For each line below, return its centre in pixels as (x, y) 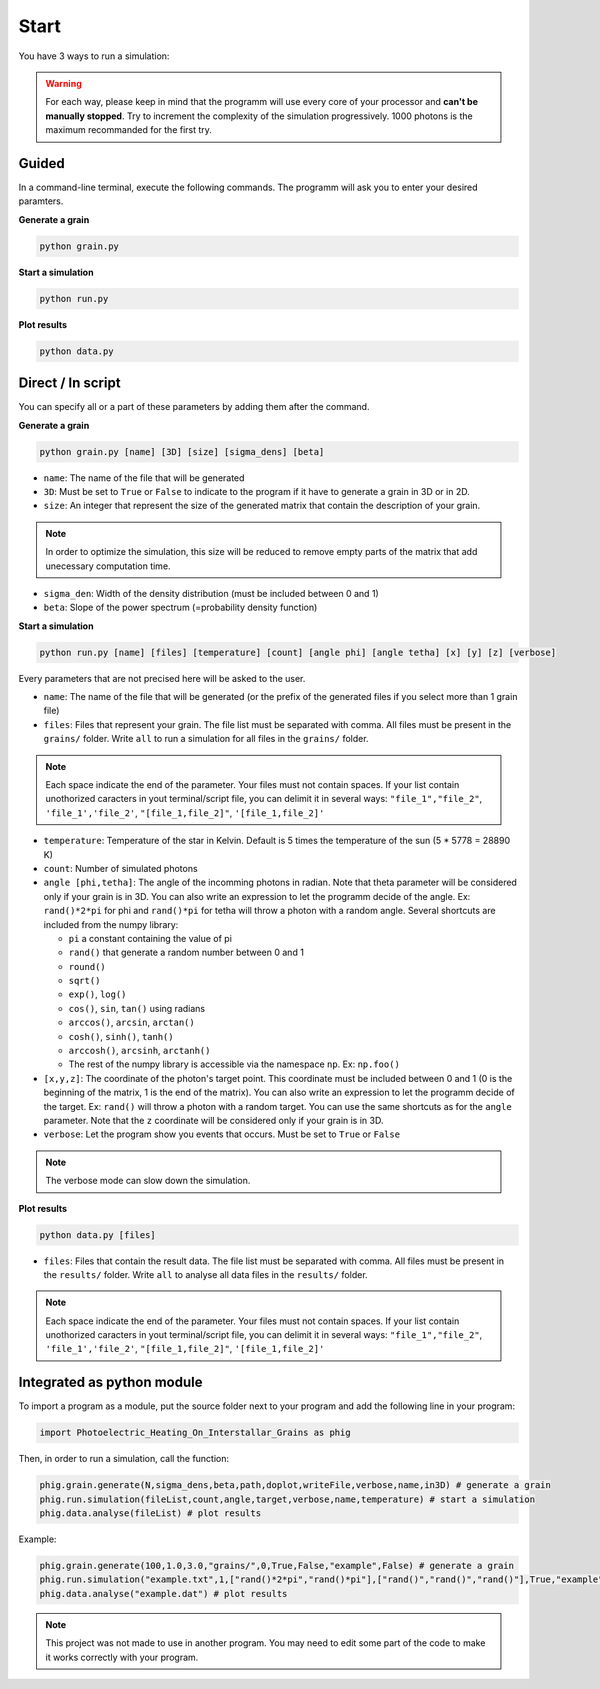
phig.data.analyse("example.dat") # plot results (163, 1593)
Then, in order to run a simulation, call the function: (124, 1459)
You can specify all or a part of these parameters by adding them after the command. (194, 407)
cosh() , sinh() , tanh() (121, 1036)
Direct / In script (69, 383)
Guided (41, 163)
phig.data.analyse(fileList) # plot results (150, 1513)
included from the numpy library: (111, 924)
